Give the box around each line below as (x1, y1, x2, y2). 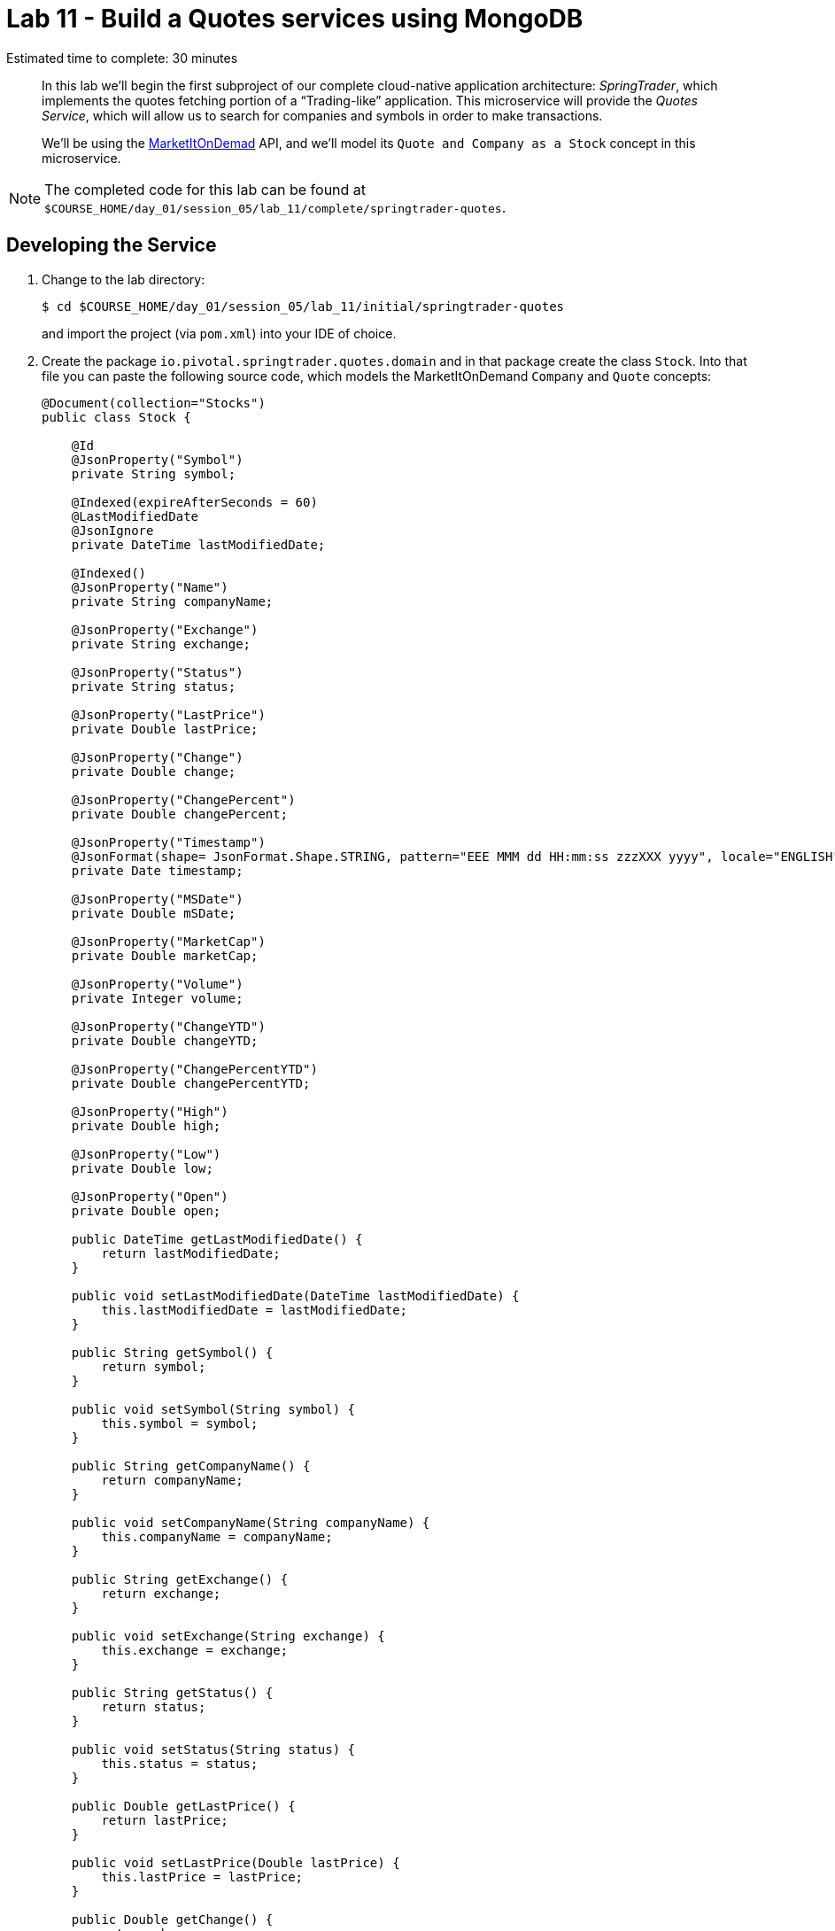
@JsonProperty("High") (71, 1104, 228, 1119)
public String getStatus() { (71, 1685, 274, 1700)
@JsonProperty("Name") (71, 579, 228, 594)
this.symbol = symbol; (101, 1415, 259, 1431)
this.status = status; (101, 1756, 259, 1771)
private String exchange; (71, 636, 251, 651)
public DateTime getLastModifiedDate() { (71, 1231, 363, 1246)
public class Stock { (42, 409, 191, 424)
